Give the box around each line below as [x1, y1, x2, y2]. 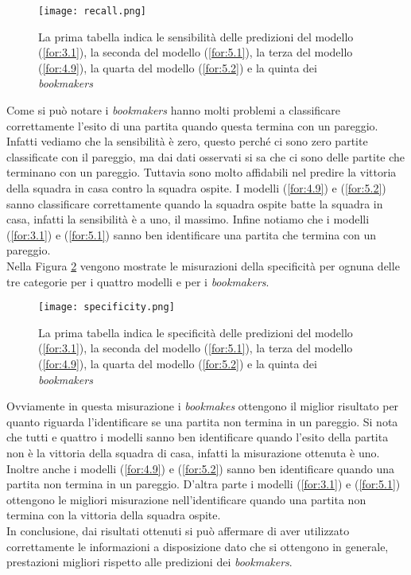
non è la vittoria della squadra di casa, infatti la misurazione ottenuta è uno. [6, 444, 380, 460]
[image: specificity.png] [38, 301, 175, 313]
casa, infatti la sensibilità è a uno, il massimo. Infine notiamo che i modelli [6, 211, 370, 227]
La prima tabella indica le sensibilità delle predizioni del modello [38, 28, 354, 45]
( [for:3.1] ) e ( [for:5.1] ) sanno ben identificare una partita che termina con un [6, 226, 377, 243]
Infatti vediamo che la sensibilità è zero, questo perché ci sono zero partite [6, 133, 368, 150]
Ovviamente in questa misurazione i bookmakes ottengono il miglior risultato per [6, 398, 399, 414]
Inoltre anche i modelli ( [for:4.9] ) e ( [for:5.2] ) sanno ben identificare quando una [6, 460, 394, 476]
